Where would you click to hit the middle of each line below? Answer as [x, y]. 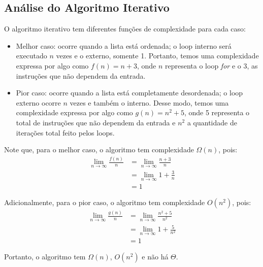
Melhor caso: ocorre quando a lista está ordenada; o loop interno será [124, 45]
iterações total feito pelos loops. [65, 132]
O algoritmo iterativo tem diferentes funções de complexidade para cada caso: [125, 29]
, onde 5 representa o [217, 112]
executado [31, 56]
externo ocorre [38, 102]
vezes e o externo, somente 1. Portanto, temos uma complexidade [157, 56]
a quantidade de [212, 122]
